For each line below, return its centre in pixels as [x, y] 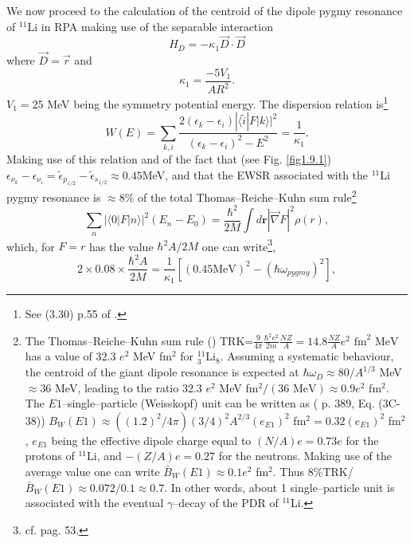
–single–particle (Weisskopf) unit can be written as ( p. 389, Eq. [218, 403]
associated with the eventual [94, 503]
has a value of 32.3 [70, 356]
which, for [31, 246]
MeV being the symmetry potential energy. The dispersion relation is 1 [218, 102]
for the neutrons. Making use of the [305, 456]
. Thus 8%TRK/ [313, 472]
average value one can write [92, 472]
